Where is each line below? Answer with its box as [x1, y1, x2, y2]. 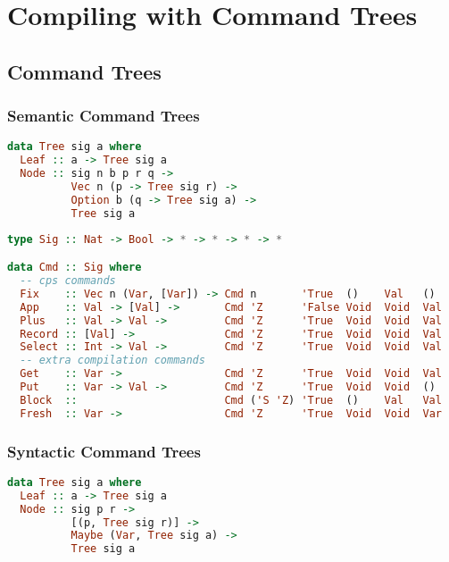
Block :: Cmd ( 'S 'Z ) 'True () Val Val [20, 393, 442, 407]
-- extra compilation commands [20, 354, 205, 367]
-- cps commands [20, 274, 116, 288]
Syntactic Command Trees [7, 440, 201, 462]
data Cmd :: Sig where [7, 261, 142, 274]
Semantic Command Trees [7, 105, 200, 127]
